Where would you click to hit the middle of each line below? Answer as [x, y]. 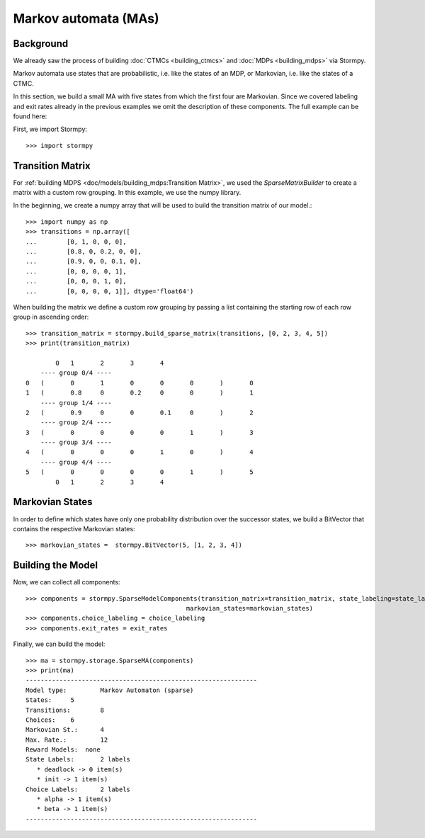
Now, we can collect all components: [67, 582]
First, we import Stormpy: [50, 129]
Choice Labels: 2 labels [78, 789]
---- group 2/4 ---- [76, 423]
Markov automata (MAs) [86, 18]
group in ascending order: [51, 317]
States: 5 [50, 700]
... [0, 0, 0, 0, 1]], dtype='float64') [110, 291]
